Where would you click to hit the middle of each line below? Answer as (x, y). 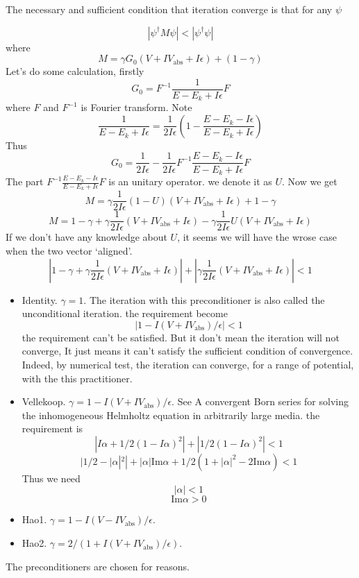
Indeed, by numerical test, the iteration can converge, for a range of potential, (188, 364)
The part (25, 181)
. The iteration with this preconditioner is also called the (204, 299)
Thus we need (51, 478)
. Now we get (310, 181)
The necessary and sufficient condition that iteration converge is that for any (169, 9)
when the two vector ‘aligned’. (69, 250)
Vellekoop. (44, 401)
